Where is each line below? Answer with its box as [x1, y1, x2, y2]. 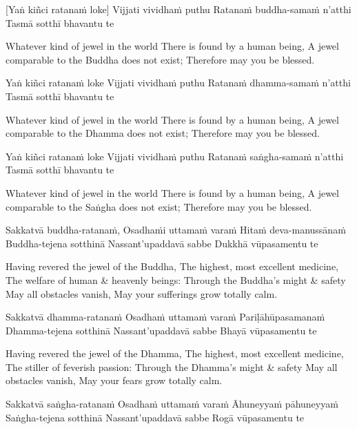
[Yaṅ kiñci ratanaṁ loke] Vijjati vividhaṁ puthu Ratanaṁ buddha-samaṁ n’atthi [6, 2, 351, 16]
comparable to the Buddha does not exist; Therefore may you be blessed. [6, 52, 315, 66]
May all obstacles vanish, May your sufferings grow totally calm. [6, 286, 278, 301]
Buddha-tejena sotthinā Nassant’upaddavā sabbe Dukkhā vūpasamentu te [6, 236, 318, 250]
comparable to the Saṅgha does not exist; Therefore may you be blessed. [6, 199, 312, 213]
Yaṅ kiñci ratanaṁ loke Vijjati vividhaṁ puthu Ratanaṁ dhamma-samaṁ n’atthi [6, 75, 351, 90]
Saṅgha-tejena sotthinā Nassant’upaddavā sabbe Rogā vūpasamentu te [6, 410, 305, 424]
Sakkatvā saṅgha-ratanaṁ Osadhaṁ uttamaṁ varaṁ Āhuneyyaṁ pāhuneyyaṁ [6, 397, 338, 411]
